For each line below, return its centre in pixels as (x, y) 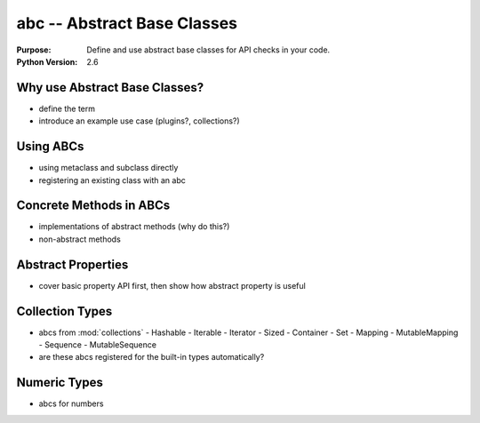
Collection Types (64, 311)
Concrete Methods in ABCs (93, 206)
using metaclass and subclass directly (108, 168)
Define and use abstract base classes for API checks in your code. (208, 50)
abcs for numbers (71, 403)
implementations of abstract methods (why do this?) (134, 227)
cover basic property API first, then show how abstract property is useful (172, 285)
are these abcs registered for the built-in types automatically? (152, 357)
